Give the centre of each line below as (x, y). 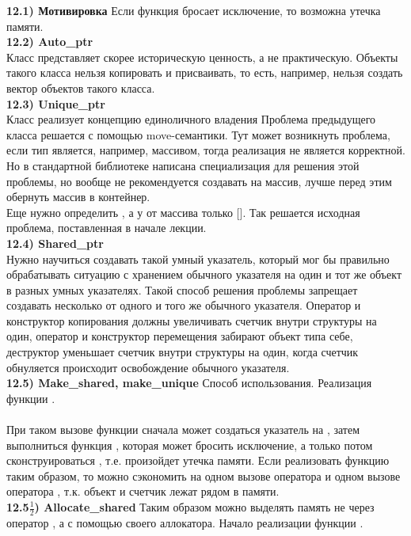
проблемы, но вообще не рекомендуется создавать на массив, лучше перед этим (199, 181)
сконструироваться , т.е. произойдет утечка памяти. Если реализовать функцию (198, 460)
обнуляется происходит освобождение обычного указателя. (148, 367)
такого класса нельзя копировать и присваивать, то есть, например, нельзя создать (205, 72)
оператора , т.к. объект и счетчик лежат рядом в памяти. (143, 491)
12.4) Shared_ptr (55, 243)
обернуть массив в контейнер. (78, 197)
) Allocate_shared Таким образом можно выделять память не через (204, 507)
